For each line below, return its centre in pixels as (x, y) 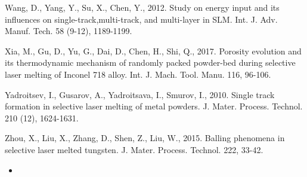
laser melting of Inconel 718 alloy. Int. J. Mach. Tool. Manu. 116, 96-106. (138, 74)
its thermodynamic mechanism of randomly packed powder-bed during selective (150, 62)
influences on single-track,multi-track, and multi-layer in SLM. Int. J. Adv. (141, 19)
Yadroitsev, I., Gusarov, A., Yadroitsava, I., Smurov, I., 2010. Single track (140, 94)
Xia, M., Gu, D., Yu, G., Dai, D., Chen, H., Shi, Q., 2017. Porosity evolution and (153, 51)
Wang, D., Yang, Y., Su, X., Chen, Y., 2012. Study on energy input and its (142, 7)
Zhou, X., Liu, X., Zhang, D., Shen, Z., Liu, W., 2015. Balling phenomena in (145, 138)
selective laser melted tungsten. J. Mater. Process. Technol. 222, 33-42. (134, 149)
